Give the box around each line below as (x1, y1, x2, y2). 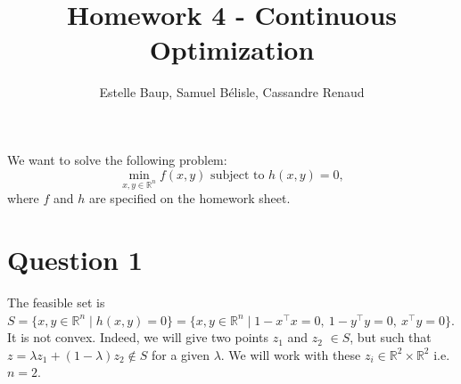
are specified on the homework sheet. (89, 189, 291, 208)
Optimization (149, 31, 315, 68)
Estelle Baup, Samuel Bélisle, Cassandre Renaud (99, 83, 365, 102)
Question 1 (7, 241, 143, 278)
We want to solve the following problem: (7, 150, 227, 168)
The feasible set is (7, 293, 105, 311)
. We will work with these (220, 345, 361, 364)
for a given (151, 345, 210, 364)
